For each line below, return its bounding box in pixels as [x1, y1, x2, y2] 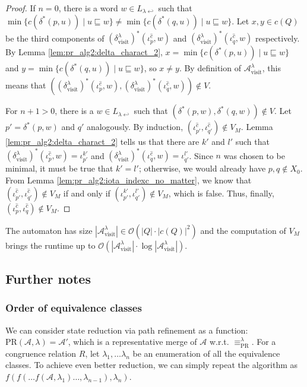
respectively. [255, 31, 300, 44]
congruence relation [5, 347, 77, 359]
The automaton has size [5, 224, 93, 236]
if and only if [63, 186, 110, 199]
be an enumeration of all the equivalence [132, 347, 280, 359]
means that [5, 79, 46, 91]
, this [262, 62, 281, 74]
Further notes [5, 269, 91, 287]
